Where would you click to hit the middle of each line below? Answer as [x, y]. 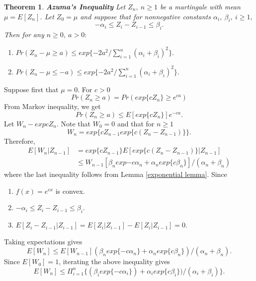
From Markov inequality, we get [52, 106]
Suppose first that [31, 89]
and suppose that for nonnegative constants [145, 16]
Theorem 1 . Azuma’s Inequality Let [65, 6]
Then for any [24, 34]
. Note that [74, 123]
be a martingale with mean [200, 6]
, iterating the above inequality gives [114, 261]
